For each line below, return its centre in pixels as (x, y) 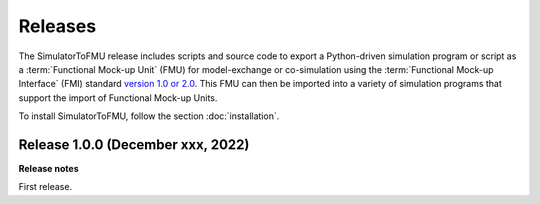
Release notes (48, 169)
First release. (45, 187)
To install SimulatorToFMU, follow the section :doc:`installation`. (149, 116)
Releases (57, 26)
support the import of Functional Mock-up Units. (118, 97)
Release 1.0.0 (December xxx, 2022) (134, 144)
